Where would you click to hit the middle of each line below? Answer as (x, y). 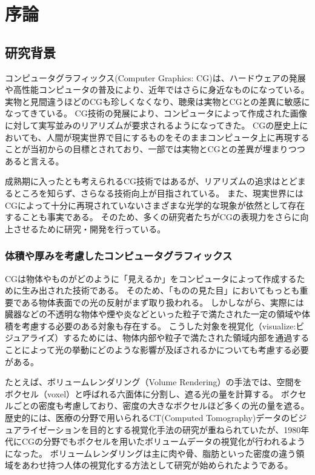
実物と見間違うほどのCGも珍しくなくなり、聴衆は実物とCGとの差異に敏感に (157, 101)
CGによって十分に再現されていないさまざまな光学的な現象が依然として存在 (155, 205)
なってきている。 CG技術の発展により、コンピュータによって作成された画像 (156, 113)
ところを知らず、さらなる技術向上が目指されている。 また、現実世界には (158, 193)
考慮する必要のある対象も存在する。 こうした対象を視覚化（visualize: (159, 325)
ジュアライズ (30, 338)
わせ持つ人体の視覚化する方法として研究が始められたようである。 (161, 465)
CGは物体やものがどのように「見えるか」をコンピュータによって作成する (151, 278)
